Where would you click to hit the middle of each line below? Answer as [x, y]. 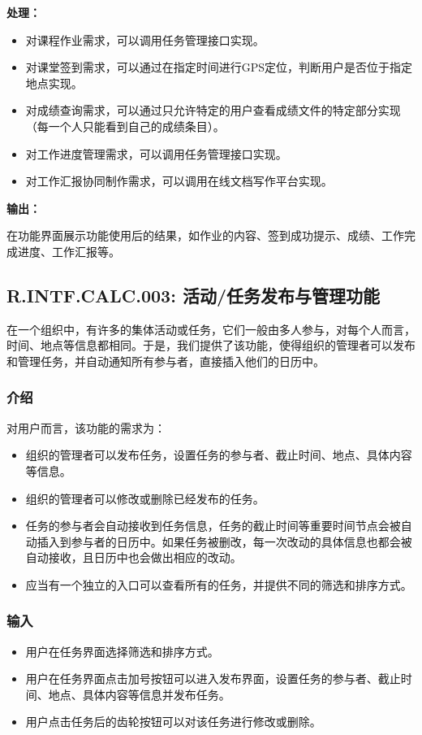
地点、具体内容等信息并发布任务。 [139, 694]
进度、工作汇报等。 [69, 251]
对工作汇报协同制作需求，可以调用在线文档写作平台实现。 [179, 181]
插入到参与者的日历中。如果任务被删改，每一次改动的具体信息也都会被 [224, 541]
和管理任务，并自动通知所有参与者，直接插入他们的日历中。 [166, 361]
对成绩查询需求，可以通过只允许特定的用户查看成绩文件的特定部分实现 [213, 110]
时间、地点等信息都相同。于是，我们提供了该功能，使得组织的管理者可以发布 [211, 345]
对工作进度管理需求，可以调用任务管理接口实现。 [156, 153]
